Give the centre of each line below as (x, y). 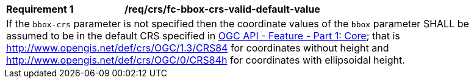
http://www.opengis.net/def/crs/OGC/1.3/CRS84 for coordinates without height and (198, 48)
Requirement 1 (40, 9)
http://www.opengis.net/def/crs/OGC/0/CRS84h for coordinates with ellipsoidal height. (206, 60)
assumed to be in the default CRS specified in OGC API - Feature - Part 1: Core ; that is (203, 36)
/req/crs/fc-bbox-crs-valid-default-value (222, 9)
